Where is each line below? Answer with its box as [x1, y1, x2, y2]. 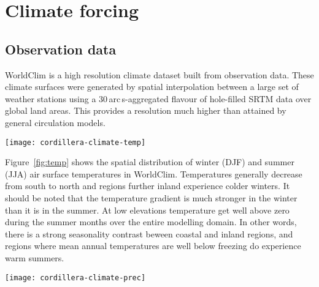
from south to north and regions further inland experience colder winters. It [5, 179, 290, 192]
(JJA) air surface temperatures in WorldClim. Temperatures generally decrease [5, 167, 302, 180]
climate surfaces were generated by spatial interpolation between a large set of [5, 80, 299, 93]
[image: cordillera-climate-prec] [5, 273, 146, 282]
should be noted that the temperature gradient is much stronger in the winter [5, 191, 298, 204]
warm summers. [5, 251, 64, 264]
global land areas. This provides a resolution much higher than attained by [5, 104, 286, 117]
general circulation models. [5, 116, 106, 129]
